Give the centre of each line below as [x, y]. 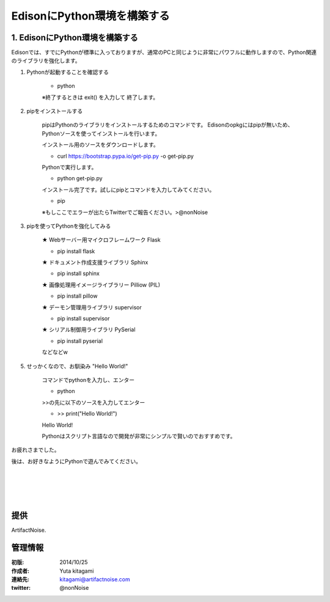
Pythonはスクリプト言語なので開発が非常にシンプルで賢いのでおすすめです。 [139, 436]
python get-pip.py [80, 178]
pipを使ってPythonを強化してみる [69, 226]
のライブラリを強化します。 [46, 61]
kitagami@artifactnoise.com [95, 579]
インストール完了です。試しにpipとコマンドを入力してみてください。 [128, 189]
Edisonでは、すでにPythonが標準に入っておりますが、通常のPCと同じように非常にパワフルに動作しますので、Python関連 [164, 53]
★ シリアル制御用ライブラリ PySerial [89, 329]
